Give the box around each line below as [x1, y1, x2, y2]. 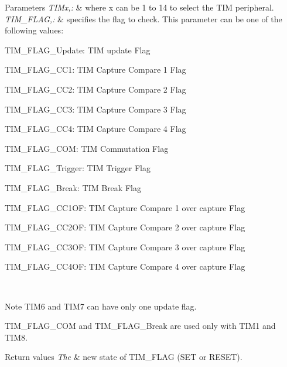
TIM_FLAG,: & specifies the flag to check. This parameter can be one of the [5, 12, 282, 25]
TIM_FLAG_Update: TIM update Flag [5, 43, 151, 56]
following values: [5, 24, 64, 36]
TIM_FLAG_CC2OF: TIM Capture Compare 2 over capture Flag [5, 221, 245, 233]
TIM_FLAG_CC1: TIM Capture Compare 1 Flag [5, 63, 186, 76]
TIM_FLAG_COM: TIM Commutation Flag [5, 142, 169, 154]
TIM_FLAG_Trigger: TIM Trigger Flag [5, 162, 151, 174]
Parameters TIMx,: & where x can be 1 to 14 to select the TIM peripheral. [5, 1, 274, 13]
